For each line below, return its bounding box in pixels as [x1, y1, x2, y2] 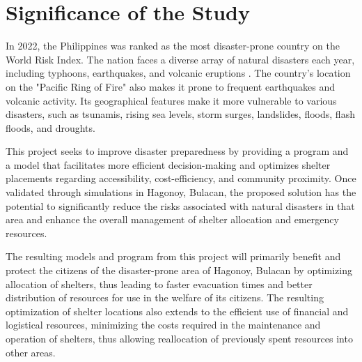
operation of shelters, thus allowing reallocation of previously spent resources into [6, 331, 353, 345]
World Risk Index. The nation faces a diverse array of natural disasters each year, [6, 52, 355, 66]
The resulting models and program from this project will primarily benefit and [6, 249, 341, 264]
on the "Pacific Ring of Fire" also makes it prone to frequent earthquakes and [6, 79, 336, 93]
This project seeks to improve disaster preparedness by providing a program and [6, 144, 349, 158]
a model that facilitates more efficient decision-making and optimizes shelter [6, 157, 331, 172]
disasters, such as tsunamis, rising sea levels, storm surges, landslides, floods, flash [6, 107, 355, 121]
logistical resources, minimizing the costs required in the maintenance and [6, 317, 321, 332]
